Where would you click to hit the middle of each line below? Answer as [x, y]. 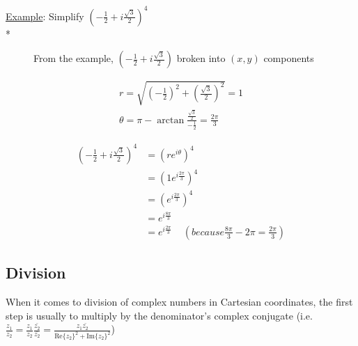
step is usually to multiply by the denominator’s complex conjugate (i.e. [159, 315]
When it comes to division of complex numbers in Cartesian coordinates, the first [179, 302]
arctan [171, 120]
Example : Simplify [45, 16]
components [289, 58]
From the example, [73, 58]
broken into [201, 58]
